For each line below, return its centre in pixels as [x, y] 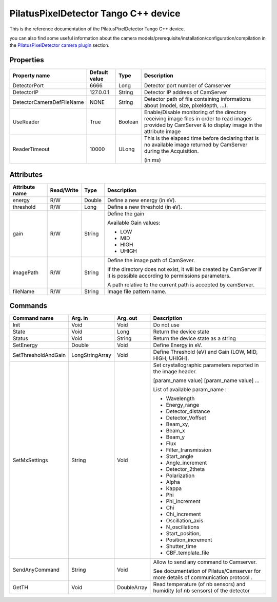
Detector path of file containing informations [197, 99]
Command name [33, 318]
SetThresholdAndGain [39, 355]
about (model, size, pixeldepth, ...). [186, 105]
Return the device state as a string [194, 338]
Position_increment [189, 540]
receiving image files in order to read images [198, 119]
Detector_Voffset [186, 418]
